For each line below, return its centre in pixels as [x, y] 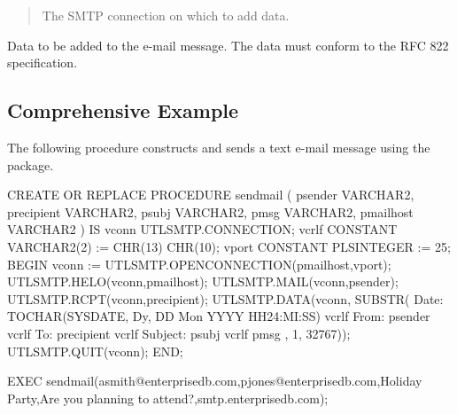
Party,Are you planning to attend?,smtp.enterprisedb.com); [168, 398]
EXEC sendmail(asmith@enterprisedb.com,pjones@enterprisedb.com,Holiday [215, 381]
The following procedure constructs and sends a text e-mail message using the [219, 147]
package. [31, 164]
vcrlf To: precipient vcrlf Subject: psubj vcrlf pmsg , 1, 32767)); [179, 333]
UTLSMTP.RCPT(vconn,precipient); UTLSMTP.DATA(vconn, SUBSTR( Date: [225, 298]
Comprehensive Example [123, 110]
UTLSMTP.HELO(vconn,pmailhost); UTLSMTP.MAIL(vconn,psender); [203, 281]
